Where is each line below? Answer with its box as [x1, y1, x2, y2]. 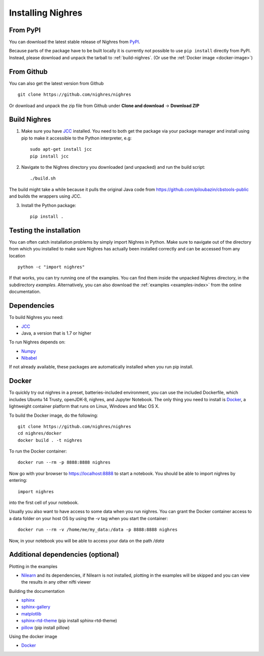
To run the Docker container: [9, 448, 67, 454]
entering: [9, 477, 27, 483]
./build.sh [30, 176, 56, 181]
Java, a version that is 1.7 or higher [21, 330, 91, 336]
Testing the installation [9, 226, 81, 234]
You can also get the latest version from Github [9, 80, 104, 86]
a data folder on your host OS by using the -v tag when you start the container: [9, 515, 168, 521]
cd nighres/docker [18, 430, 62, 436]
